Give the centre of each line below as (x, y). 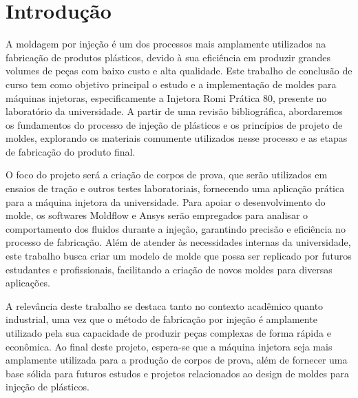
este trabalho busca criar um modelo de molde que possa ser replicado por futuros (179, 256)
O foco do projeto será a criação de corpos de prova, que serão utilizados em (167, 175)
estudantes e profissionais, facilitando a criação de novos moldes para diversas (169, 269)
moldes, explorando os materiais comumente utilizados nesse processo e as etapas (177, 138)
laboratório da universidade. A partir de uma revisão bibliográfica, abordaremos (174, 111)
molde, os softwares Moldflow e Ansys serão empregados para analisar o (157, 215)
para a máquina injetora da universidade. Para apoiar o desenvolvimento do (166, 201)
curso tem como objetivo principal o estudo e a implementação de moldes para (171, 84)
